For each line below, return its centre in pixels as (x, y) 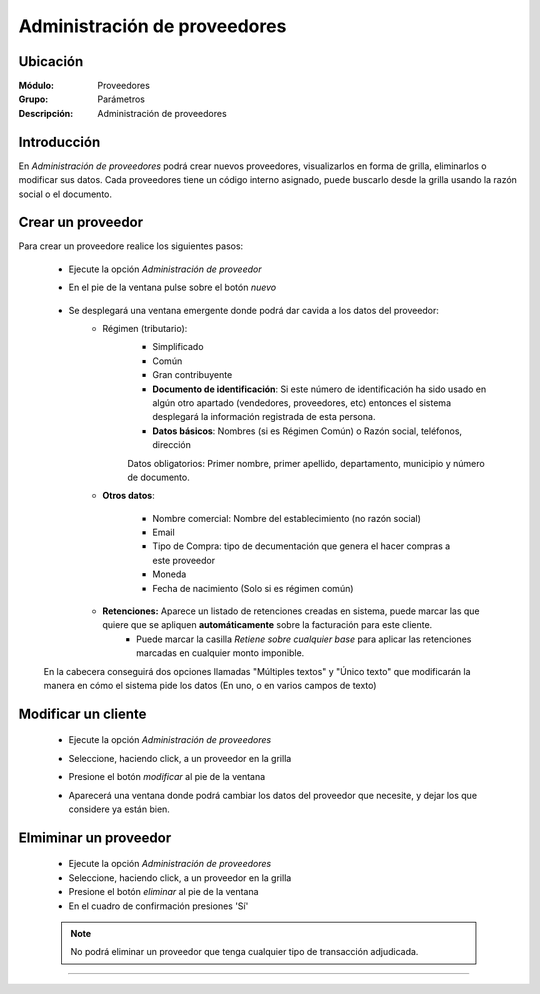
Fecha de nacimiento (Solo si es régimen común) (253, 588)
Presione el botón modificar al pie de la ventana (167, 777)
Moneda (169, 574)
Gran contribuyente (192, 375)
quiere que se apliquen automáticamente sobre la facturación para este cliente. (267, 625)
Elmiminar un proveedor (95, 837)
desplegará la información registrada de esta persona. (264, 417)
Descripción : (46, 113)
